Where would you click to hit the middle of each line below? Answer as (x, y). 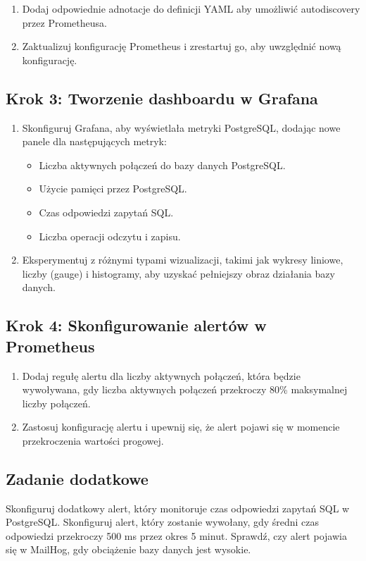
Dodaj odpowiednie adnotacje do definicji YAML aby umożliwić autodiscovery (191, 8)
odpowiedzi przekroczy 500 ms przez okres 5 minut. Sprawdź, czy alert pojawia (176, 535)
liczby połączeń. (56, 403)
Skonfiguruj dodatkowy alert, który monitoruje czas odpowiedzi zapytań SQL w (178, 508)
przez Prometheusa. (64, 22)
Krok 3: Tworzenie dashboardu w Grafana (162, 98)
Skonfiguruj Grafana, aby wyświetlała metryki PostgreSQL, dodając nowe (181, 127)
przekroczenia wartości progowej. (93, 440)
